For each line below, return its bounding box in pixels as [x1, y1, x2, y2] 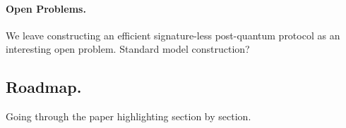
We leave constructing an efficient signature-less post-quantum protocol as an [6, 27, 340, 42]
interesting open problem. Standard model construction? [6, 41, 250, 56]
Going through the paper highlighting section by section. [6, 109, 251, 124]
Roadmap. [6, 76, 82, 98]
